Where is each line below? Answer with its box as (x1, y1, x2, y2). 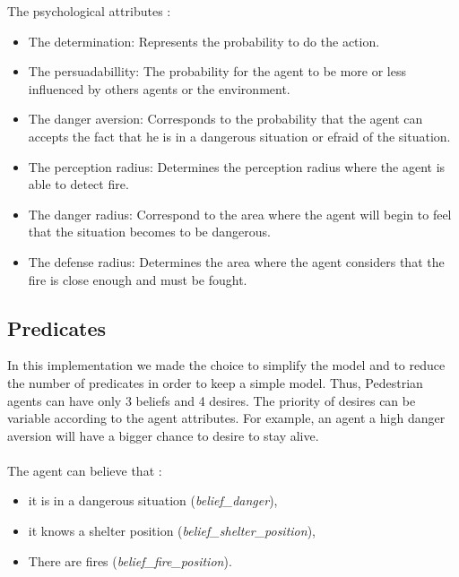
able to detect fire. (28, 175, 129, 194)
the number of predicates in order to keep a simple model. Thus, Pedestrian (7, 373, 423, 392)
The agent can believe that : (7, 461, 162, 479)
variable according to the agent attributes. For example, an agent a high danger (7, 409, 446, 427)
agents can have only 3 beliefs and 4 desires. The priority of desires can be (7, 391, 416, 409)
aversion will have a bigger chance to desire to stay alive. (7, 426, 319, 444)
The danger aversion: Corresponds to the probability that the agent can (28, 109, 423, 128)
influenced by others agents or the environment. (28, 79, 290, 98)
